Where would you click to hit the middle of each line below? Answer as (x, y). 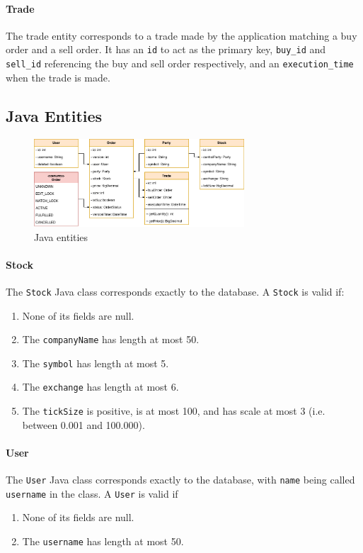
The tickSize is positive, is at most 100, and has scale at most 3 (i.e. (174, 411)
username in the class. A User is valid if (92, 493)
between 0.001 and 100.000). (83, 424)
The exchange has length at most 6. (100, 387)
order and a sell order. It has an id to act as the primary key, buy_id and (166, 49)
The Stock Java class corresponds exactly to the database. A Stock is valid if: (175, 291)
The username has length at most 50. (103, 541)
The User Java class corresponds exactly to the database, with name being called (180, 480)
